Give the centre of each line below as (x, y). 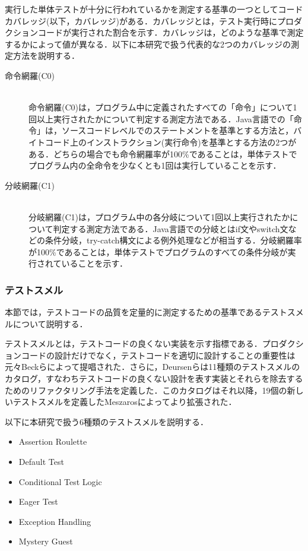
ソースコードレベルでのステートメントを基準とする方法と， (177, 130)
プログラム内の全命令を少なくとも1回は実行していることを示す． (155, 165)
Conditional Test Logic (60, 481)
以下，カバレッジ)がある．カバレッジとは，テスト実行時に (163, 20)
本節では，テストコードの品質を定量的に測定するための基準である (134, 312)
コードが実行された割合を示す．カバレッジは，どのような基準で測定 (171, 32)
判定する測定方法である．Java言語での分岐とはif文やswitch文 (171, 228)
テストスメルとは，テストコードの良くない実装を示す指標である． (134, 343)
